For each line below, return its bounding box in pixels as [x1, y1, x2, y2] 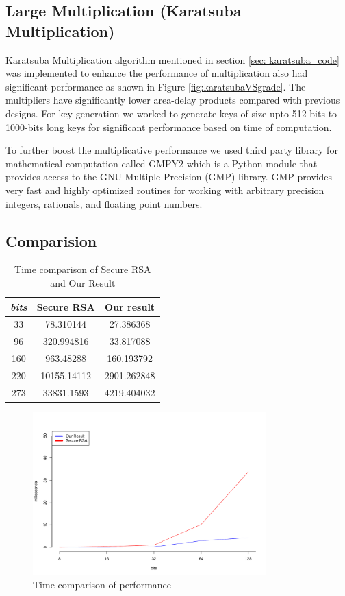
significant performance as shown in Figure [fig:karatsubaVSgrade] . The [5, 79, 306, 93]
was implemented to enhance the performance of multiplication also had [5, 66, 308, 80]
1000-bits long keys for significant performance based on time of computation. [5, 119, 332, 134]
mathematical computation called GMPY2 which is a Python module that [5, 156, 318, 170]
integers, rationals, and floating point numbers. [5, 196, 203, 211]
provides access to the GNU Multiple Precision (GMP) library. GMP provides [5, 169, 333, 184]
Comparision [5, 230, 97, 251]
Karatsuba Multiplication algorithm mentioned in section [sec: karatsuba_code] [5, 52, 340, 67]
